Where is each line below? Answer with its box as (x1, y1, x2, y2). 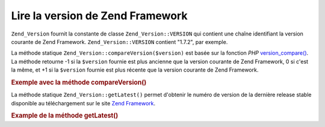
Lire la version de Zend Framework (11, 9, 188, 22)
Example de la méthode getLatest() (11, 111, 119, 120)
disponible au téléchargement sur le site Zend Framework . (11, 99, 156, 107)
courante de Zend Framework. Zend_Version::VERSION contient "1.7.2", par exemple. (11, 38, 228, 45)
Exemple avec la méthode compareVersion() (11, 78, 147, 87)
